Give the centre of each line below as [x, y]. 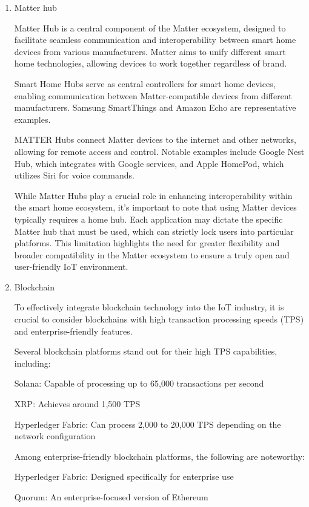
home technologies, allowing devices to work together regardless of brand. [151, 63]
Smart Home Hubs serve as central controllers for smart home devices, [145, 83]
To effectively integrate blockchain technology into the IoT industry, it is [149, 307]
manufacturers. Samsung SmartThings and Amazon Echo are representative [155, 107]
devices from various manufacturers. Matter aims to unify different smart [150, 51]
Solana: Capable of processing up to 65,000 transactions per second [139, 383]
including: [32, 363]
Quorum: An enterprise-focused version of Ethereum [111, 497]
